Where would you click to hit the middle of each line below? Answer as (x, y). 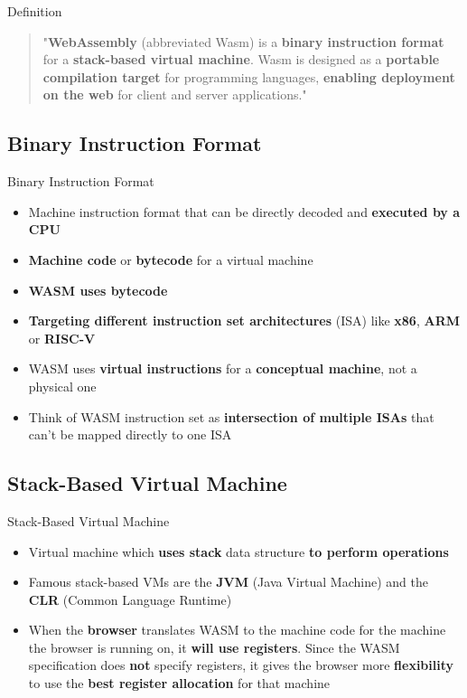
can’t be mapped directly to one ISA (130, 434)
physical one (62, 386)
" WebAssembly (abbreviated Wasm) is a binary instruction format (243, 41)
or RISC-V (62, 338)
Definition (35, 11)
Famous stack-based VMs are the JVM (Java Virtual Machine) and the (228, 582)
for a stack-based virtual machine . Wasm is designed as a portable (241, 59)
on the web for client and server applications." (175, 94)
